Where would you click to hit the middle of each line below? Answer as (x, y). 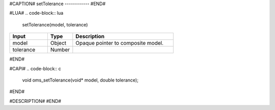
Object (58, 43)
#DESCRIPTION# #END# (35, 101)
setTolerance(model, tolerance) (55, 24)
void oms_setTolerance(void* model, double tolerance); (80, 80)
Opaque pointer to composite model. (120, 43)
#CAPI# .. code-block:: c (35, 68)
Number (60, 50)
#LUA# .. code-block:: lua (36, 13)
